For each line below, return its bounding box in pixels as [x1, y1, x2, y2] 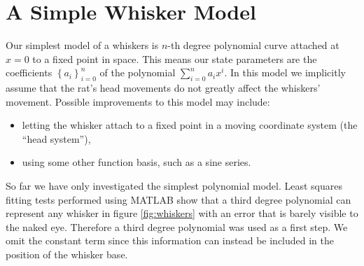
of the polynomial [99, 65, 176, 80]
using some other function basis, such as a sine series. [22, 155, 251, 169]
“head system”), [22, 131, 91, 146]
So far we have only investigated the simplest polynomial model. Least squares [6, 178, 342, 193]
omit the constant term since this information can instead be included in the [6, 233, 334, 248]
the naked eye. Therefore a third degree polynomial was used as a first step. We [6, 219, 348, 234]
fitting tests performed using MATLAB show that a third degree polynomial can [6, 192, 351, 206]
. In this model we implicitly [224, 65, 346, 80]
